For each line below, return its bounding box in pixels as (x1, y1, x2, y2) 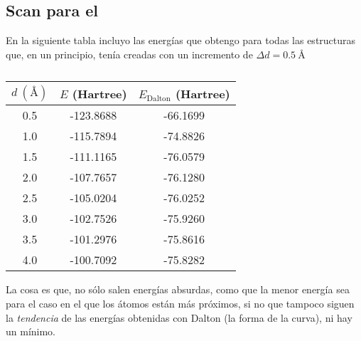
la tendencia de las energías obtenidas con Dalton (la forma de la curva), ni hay (6, 310, 352, 325)
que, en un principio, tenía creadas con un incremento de (6, 46, 253, 61)
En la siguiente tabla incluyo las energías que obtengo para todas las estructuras (6, 33, 356, 48)
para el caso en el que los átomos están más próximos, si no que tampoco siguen (6, 295, 355, 310)
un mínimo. (6, 324, 56, 339)
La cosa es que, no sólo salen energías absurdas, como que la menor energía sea (6, 282, 350, 297)
